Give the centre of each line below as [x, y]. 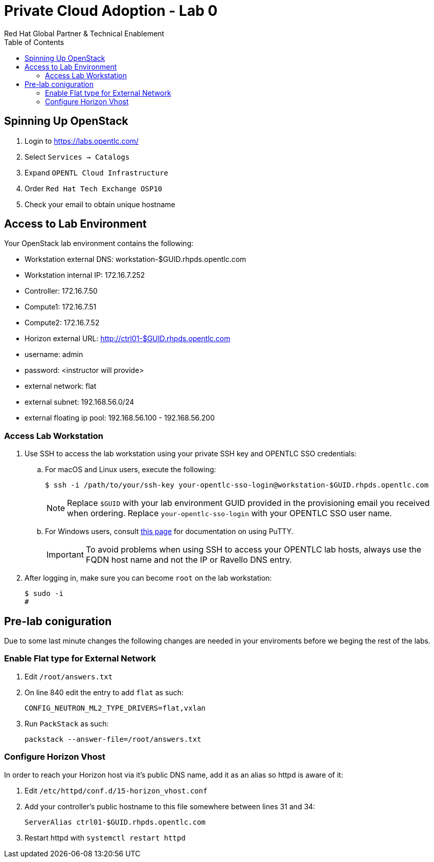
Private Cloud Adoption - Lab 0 [111, 11]
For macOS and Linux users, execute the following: [131, 470]
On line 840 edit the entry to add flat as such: [104, 692]
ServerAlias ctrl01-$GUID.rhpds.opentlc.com [115, 822]
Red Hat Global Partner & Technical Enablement [84, 33]
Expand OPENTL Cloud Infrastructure [96, 172]
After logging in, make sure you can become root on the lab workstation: [148, 578]
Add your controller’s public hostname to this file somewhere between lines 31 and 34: [170, 806]
